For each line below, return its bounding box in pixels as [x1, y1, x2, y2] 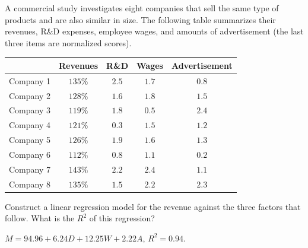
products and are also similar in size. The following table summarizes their [5, 13, 276, 26]
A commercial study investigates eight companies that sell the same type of [5, 2, 279, 14]
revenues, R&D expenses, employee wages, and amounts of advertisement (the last [5, 25, 304, 37]
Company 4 [9, 119, 50, 131]
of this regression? [89, 212, 155, 224]
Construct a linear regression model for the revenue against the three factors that [5, 200, 301, 212]
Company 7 [9, 163, 50, 175]
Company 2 [9, 89, 50, 101]
